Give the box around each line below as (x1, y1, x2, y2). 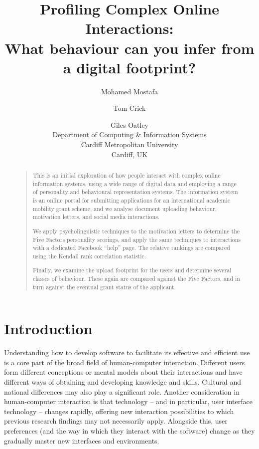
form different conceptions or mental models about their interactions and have (4, 367, 243, 377)
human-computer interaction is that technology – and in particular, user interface (4, 396, 253, 407)
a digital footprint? (63, 57, 196, 77)
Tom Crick (113, 103, 146, 113)
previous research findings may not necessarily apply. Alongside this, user (4, 416, 228, 426)
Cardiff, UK (111, 149, 148, 159)
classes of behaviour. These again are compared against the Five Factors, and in (32, 274, 240, 283)
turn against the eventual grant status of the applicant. (32, 282, 176, 291)
